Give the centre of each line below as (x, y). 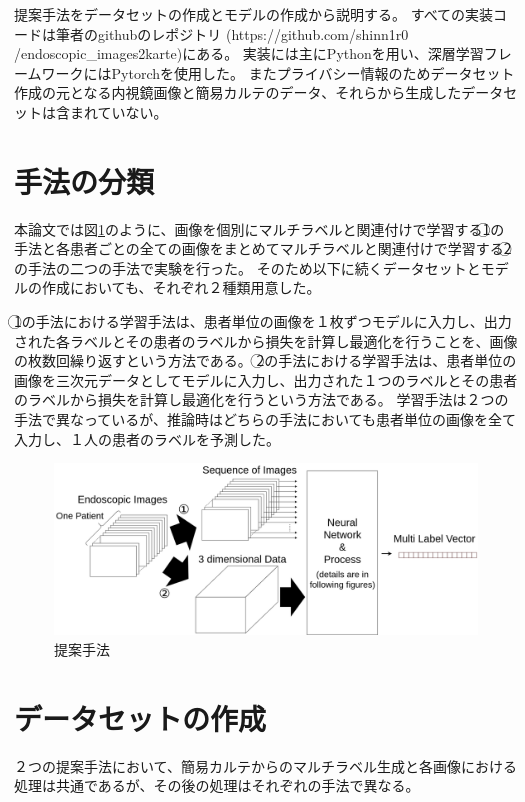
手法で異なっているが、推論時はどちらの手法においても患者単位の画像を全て (265, 419)
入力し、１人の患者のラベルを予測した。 (147, 438)
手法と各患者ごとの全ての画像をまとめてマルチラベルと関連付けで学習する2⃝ (263, 248)
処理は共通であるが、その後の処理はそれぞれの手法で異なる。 (217, 785)
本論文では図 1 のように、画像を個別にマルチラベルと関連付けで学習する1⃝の (259, 228)
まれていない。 (118, 111)
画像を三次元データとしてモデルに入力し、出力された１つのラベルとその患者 (266, 379)
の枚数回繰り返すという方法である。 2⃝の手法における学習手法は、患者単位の (265, 360)
